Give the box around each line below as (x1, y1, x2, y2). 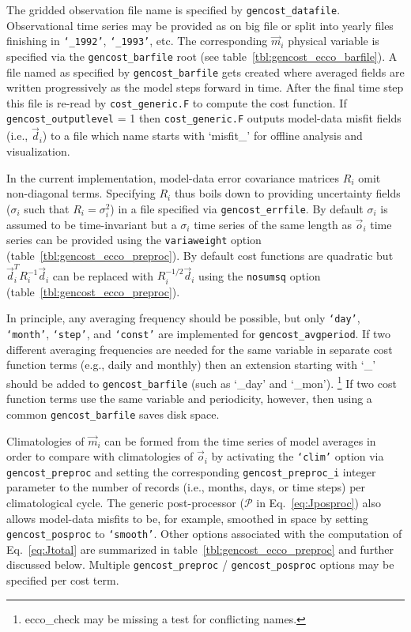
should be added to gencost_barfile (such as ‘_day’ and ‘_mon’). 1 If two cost (6, 372, 397, 391)
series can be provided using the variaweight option (6, 231, 262, 248)
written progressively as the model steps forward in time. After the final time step (6, 79, 404, 96)
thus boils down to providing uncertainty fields (174, 185, 401, 201)
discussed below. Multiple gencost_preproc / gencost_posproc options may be (6, 556, 394, 573)
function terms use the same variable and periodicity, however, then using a (6, 390, 372, 407)
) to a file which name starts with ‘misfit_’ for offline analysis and (42, 127, 363, 144)
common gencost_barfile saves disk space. (6, 405, 220, 422)
